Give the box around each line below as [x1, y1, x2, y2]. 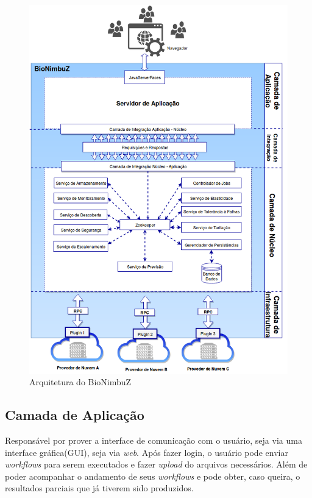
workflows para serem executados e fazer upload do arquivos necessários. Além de [5, 458, 308, 471]
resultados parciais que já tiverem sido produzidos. [5, 482, 194, 494]
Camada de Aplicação [5, 405, 144, 424]
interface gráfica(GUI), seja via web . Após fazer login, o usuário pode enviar [5, 446, 288, 458]
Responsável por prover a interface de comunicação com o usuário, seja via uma [5, 434, 302, 447]
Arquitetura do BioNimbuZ [29, 375, 132, 388]
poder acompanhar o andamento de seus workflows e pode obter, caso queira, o [5, 469, 300, 482]
